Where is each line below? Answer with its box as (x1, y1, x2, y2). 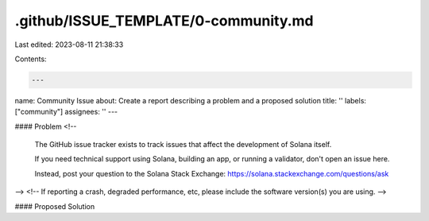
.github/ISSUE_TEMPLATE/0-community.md (14, 12, 314, 29)
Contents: (14, 54, 47, 64)
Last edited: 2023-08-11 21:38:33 (14, 40, 124, 49)
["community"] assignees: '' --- (14, 107, 118, 117)
